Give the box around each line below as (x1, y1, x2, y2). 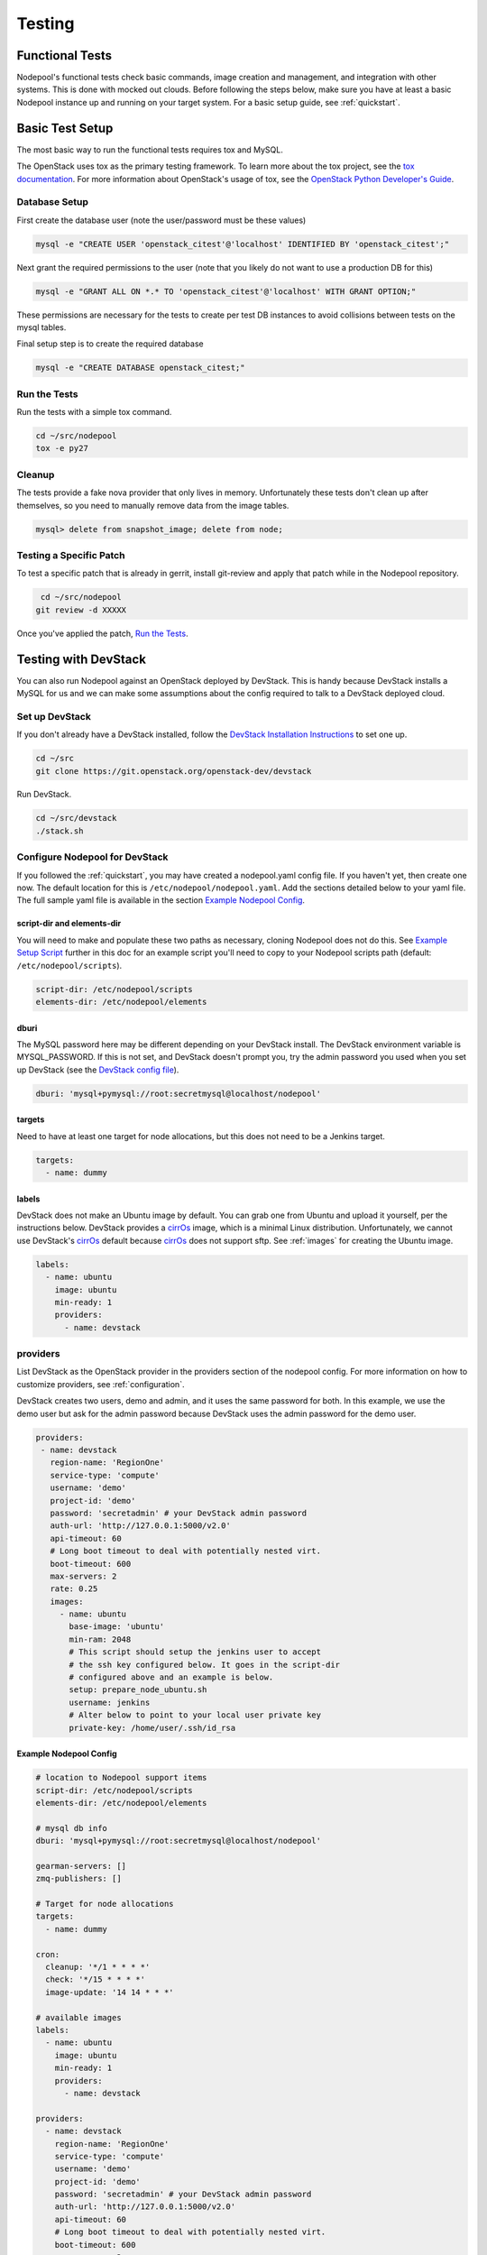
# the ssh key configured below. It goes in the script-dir (69, 1660, 341, 1670)
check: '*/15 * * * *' (45, 1974, 146, 1984)
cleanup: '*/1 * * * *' (45, 1962, 151, 1973)
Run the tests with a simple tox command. (16, 407, 172, 418)
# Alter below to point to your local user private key (69, 1710, 322, 1720)
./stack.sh (35, 825, 84, 836)
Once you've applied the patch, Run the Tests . (16, 628, 188, 639)
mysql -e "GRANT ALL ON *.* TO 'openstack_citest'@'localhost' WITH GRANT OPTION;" (35, 286, 417, 297)
